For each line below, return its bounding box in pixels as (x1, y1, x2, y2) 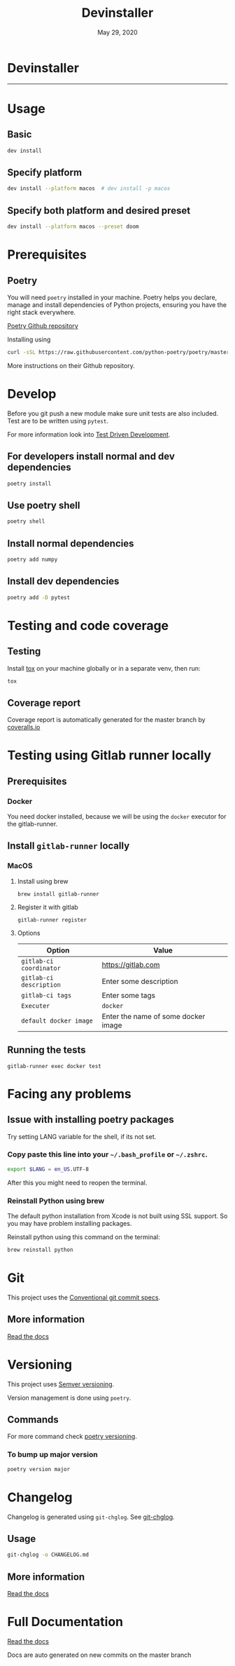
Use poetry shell (7, 499, 80, 511)
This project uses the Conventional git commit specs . (7, 1293, 161, 1302)
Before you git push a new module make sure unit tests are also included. (7, 409, 219, 418)
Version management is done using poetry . (7, 1393, 131, 1402)
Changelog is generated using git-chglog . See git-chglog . (7, 1513, 175, 1521)
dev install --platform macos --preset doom (7, 223, 139, 231)
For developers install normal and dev (7, 451, 175, 463)
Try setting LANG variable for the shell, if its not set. (7, 1132, 157, 1140)
